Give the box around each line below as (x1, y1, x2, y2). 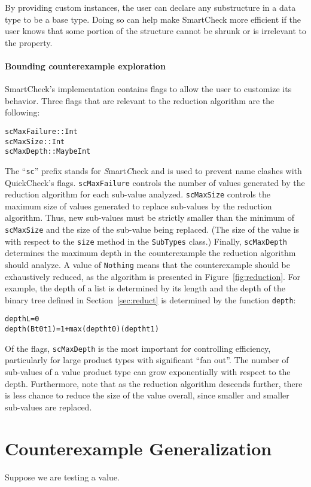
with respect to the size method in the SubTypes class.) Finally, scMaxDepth (5, 235, 287, 247)
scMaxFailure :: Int (5, 127, 78, 136)
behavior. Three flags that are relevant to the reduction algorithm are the (5, 94, 275, 106)
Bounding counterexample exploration (5, 59, 166, 72)
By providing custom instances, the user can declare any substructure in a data (5, 1, 296, 13)
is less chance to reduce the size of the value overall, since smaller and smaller (5, 389, 289, 401)
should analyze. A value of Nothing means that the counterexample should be (5, 258, 291, 270)
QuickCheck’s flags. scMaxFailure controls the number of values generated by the (5, 176, 305, 188)
